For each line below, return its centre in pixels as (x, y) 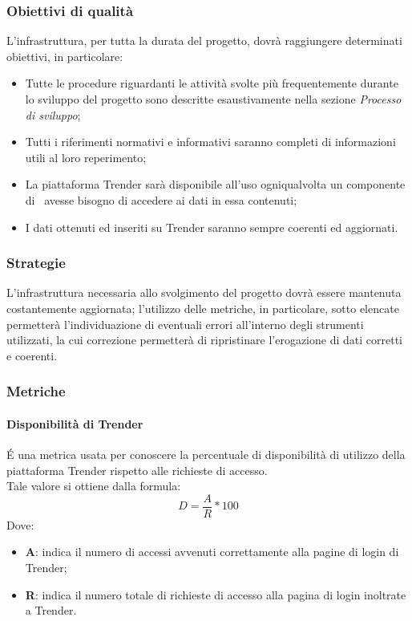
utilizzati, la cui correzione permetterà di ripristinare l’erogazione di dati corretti (204, 340)
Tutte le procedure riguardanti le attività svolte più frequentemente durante (212, 83)
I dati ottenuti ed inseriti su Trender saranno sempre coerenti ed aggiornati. (212, 227)
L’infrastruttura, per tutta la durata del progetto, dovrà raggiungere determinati (204, 41)
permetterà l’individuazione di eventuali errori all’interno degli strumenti (185, 324)
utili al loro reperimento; (86, 157)
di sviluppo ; (53, 114)
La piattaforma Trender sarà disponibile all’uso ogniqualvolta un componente (215, 184)
